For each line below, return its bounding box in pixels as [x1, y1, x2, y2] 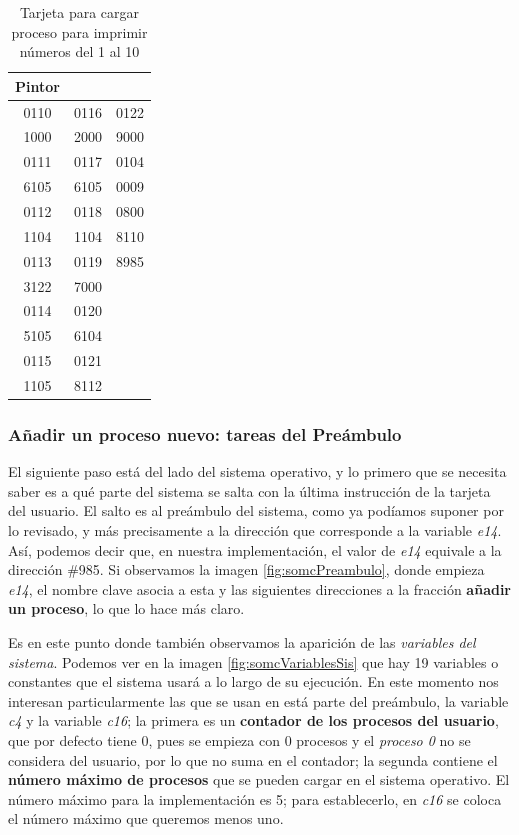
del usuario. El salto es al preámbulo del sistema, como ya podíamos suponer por [8, 500, 504, 521]
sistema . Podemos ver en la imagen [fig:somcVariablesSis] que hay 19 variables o [8, 651, 499, 672]
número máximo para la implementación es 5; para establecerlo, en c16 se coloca [8, 788, 502, 809]
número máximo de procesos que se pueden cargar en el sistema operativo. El [8, 769, 510, 790]
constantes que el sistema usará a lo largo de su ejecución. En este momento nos [8, 671, 499, 692]
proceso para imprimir [11, 21, 148, 42]
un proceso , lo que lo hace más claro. [8, 598, 245, 619]
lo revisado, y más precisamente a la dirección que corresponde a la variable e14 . [8, 520, 502, 540]
